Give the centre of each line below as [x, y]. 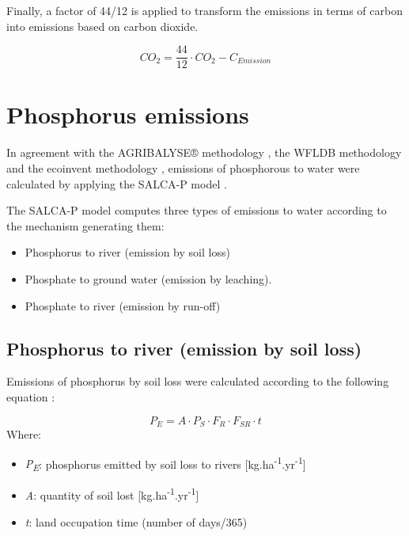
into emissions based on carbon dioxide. [102, 26]
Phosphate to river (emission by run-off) [123, 305]
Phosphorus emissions [128, 114]
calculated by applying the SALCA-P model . [117, 183]
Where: [24, 433]
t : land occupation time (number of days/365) [136, 521]
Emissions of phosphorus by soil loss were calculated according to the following [198, 381]
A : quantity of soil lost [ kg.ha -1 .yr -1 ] [112, 494]
